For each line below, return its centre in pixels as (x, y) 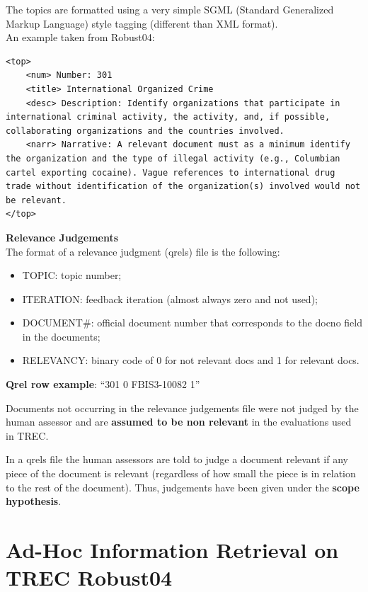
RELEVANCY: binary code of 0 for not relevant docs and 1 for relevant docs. (191, 360)
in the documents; (61, 336)
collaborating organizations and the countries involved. (145, 131)
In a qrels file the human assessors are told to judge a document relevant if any (177, 459)
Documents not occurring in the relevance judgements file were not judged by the (182, 408)
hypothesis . (34, 501)
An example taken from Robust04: (80, 37)
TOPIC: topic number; (72, 275)
